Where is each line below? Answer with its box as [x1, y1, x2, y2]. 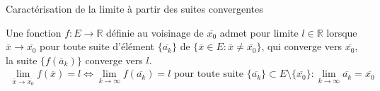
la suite [6, 52, 38, 67]
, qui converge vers [261, 39, 342, 54]
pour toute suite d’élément [40, 39, 155, 54]
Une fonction [6, 25, 62, 40]
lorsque [326, 25, 357, 40]
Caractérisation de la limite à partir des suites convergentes [6, 1, 263, 16]
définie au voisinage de [106, 25, 204, 40]
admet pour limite [219, 25, 299, 40]
